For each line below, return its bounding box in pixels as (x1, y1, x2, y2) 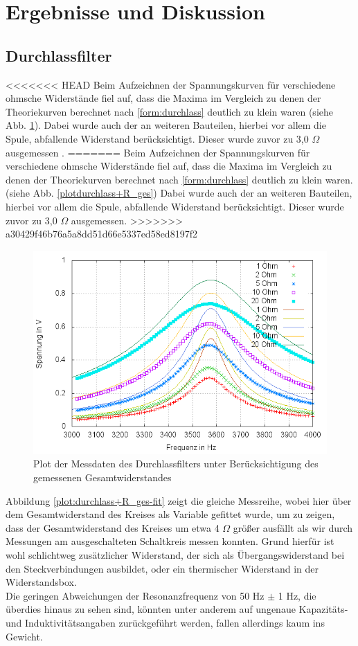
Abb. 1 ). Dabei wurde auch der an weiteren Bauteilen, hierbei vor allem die (6, 118, 326, 132)
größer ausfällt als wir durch (233, 520, 353, 535)
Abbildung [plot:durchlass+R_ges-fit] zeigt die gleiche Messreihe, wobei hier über (6, 493, 352, 508)
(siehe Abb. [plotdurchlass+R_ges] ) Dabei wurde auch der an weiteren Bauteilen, (6, 186, 352, 200)
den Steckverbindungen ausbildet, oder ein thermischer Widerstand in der (6, 561, 319, 575)
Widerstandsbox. (6, 575, 77, 589)
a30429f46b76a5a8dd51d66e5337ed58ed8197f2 (6, 226, 197, 241)
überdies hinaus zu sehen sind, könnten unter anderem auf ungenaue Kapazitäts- (6, 602, 348, 616)
